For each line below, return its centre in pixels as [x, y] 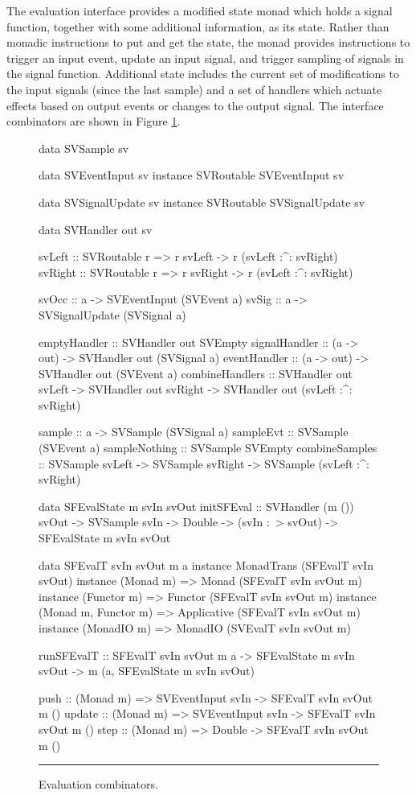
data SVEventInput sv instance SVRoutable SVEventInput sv [192, 175]
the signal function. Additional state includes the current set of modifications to [203, 74]
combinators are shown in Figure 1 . [94, 121]
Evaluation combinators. [98, 784]
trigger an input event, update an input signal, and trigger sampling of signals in [205, 58]
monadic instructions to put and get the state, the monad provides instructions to [208, 42]
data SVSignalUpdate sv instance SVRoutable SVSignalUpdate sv [202, 202]
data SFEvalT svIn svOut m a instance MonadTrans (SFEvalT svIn [206, 564]
